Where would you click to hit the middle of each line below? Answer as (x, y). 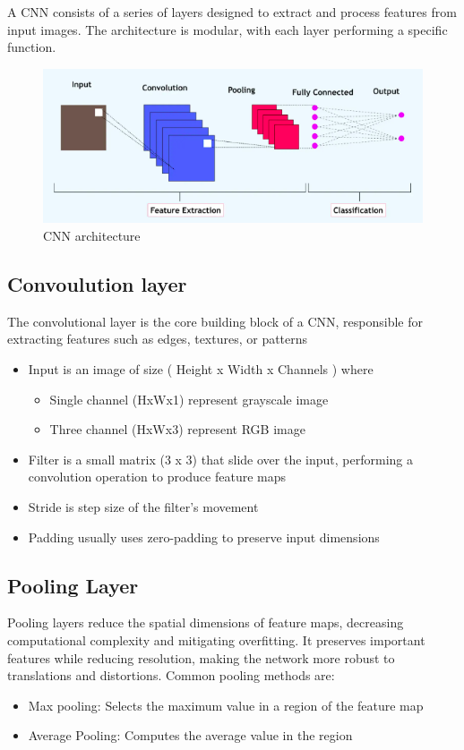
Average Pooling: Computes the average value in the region (190, 735)
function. (32, 47)
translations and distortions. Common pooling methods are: (171, 675)
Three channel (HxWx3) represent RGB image (177, 429)
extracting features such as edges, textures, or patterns (158, 339)
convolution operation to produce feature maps (157, 477)
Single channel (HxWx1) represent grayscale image (189, 399)
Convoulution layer (97, 283)
